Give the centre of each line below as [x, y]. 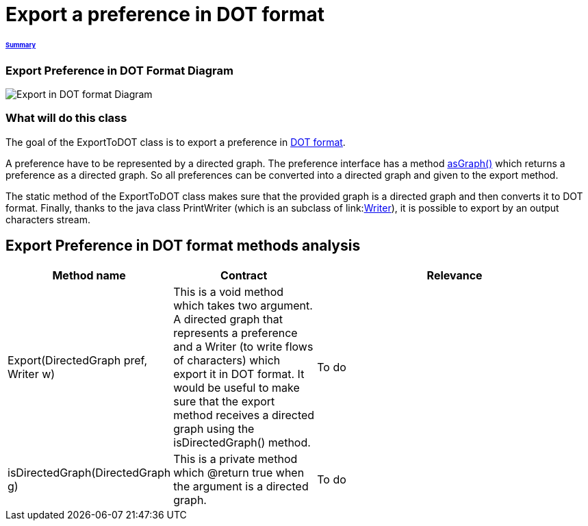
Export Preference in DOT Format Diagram [119, 70]
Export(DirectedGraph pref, [78, 360]
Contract [244, 275]
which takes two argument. [243, 305]
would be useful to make [237, 387]
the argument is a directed [241, 486]
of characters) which [227, 360]
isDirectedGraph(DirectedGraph [89, 472]
